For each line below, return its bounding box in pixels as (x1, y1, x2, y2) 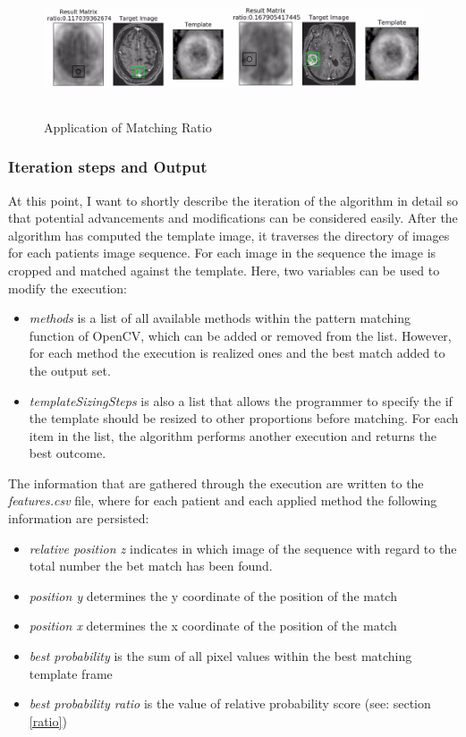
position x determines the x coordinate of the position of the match (29, 616, 397, 635)
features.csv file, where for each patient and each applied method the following (8, 491, 437, 510)
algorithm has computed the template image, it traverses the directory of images (8, 225, 450, 244)
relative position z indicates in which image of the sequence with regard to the (29, 538, 457, 557)
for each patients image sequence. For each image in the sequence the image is (8, 243, 436, 262)
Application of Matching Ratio (44, 117, 212, 136)
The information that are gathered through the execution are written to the (8, 473, 424, 492)
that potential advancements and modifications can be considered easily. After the (8, 208, 458, 227)
